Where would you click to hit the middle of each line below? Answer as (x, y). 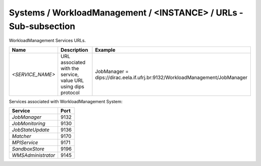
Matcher (22, 136)
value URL (72, 80)
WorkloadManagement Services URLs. (47, 41)
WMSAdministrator (34, 155)
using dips (72, 86)
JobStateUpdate (31, 130)
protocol (70, 92)
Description (74, 50)
